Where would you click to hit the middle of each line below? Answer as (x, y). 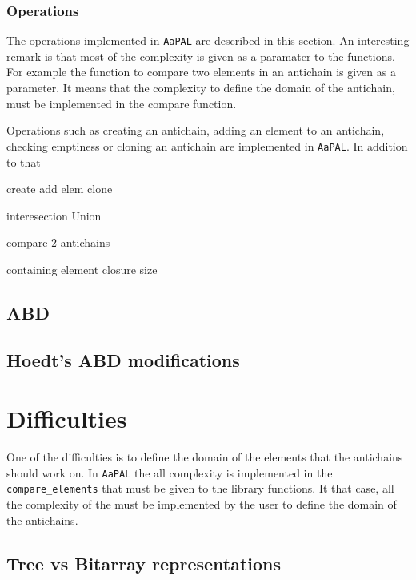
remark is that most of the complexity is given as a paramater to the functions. (201, 56)
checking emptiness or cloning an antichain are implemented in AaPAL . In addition (207, 145)
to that (24, 161)
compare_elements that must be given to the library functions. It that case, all (200, 488)
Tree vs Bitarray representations (144, 563)
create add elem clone (60, 189)
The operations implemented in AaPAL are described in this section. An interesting (208, 40)
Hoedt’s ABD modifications (123, 359)
